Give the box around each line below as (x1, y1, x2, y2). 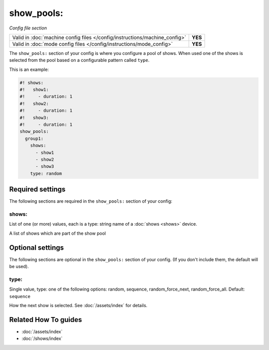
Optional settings (9, 243, 64, 252)
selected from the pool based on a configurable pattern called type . (9, 57, 149, 63)
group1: (25, 135, 44, 141)
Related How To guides (9, 315, 82, 324)
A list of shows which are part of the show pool (9, 230, 106, 236)
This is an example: (9, 66, 49, 72)
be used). (9, 264, 29, 270)
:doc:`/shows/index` (21, 336, 63, 342)
